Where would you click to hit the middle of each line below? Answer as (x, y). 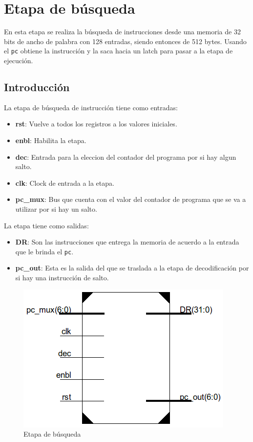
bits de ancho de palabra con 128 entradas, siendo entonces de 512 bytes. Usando (125, 41)
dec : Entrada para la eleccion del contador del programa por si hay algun (126, 157)
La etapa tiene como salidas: (46, 225)
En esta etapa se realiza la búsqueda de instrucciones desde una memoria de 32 (122, 32)
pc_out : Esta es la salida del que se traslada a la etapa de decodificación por (132, 268)
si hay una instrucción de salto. (62, 277)
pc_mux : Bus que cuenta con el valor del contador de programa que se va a (131, 199)
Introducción (37, 86)
